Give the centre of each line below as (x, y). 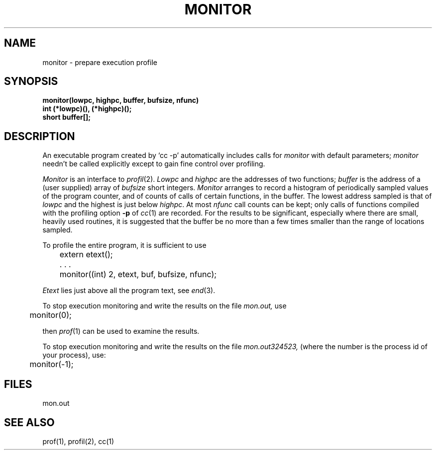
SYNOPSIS (31, 81)
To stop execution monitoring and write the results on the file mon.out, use (164, 306)
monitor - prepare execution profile (100, 62)
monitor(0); (51, 315)
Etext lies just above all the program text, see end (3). (129, 291)
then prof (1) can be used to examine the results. (121, 331)
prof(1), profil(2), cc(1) (78, 441)
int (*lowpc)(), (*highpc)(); (87, 109)
